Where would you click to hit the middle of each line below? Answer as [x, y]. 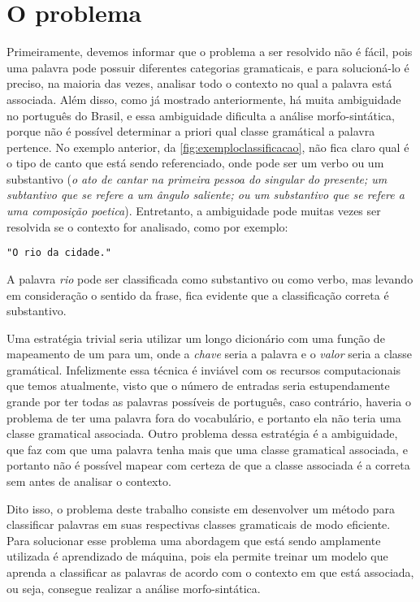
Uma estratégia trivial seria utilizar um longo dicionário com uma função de [196, 338]
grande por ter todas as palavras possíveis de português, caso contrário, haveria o [209, 402]
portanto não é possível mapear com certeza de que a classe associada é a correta [208, 465]
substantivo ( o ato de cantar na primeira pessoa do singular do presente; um [197, 178]
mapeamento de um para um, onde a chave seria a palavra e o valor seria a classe [210, 354]
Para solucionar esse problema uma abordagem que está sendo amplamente [194, 540]
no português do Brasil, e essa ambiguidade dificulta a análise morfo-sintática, [201, 115]
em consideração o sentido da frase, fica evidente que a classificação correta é [198, 295]
